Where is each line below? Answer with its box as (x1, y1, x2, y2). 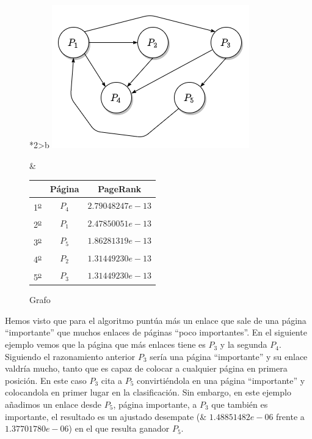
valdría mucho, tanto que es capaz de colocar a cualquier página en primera (5, 362, 288, 375)
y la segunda (220, 338, 267, 351)
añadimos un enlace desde (5, 398, 102, 411)
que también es (211, 398, 268, 411)
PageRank (98, 182, 142, 195)
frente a (276, 410, 305, 422)
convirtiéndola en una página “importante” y (137, 373, 305, 386)
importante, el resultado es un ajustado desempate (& (5, 410, 207, 422)
